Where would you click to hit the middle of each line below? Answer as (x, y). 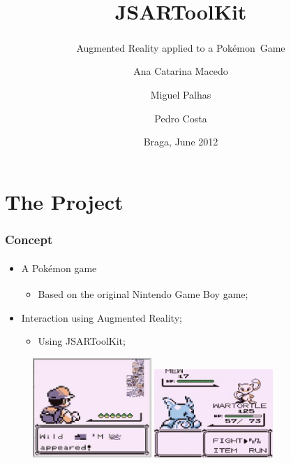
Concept (29, 239)
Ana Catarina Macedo (181, 71)
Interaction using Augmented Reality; (102, 317)
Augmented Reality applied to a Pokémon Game (181, 47)
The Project (64, 201)
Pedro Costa (181, 118)
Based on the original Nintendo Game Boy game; (143, 294)
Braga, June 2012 (181, 142)
